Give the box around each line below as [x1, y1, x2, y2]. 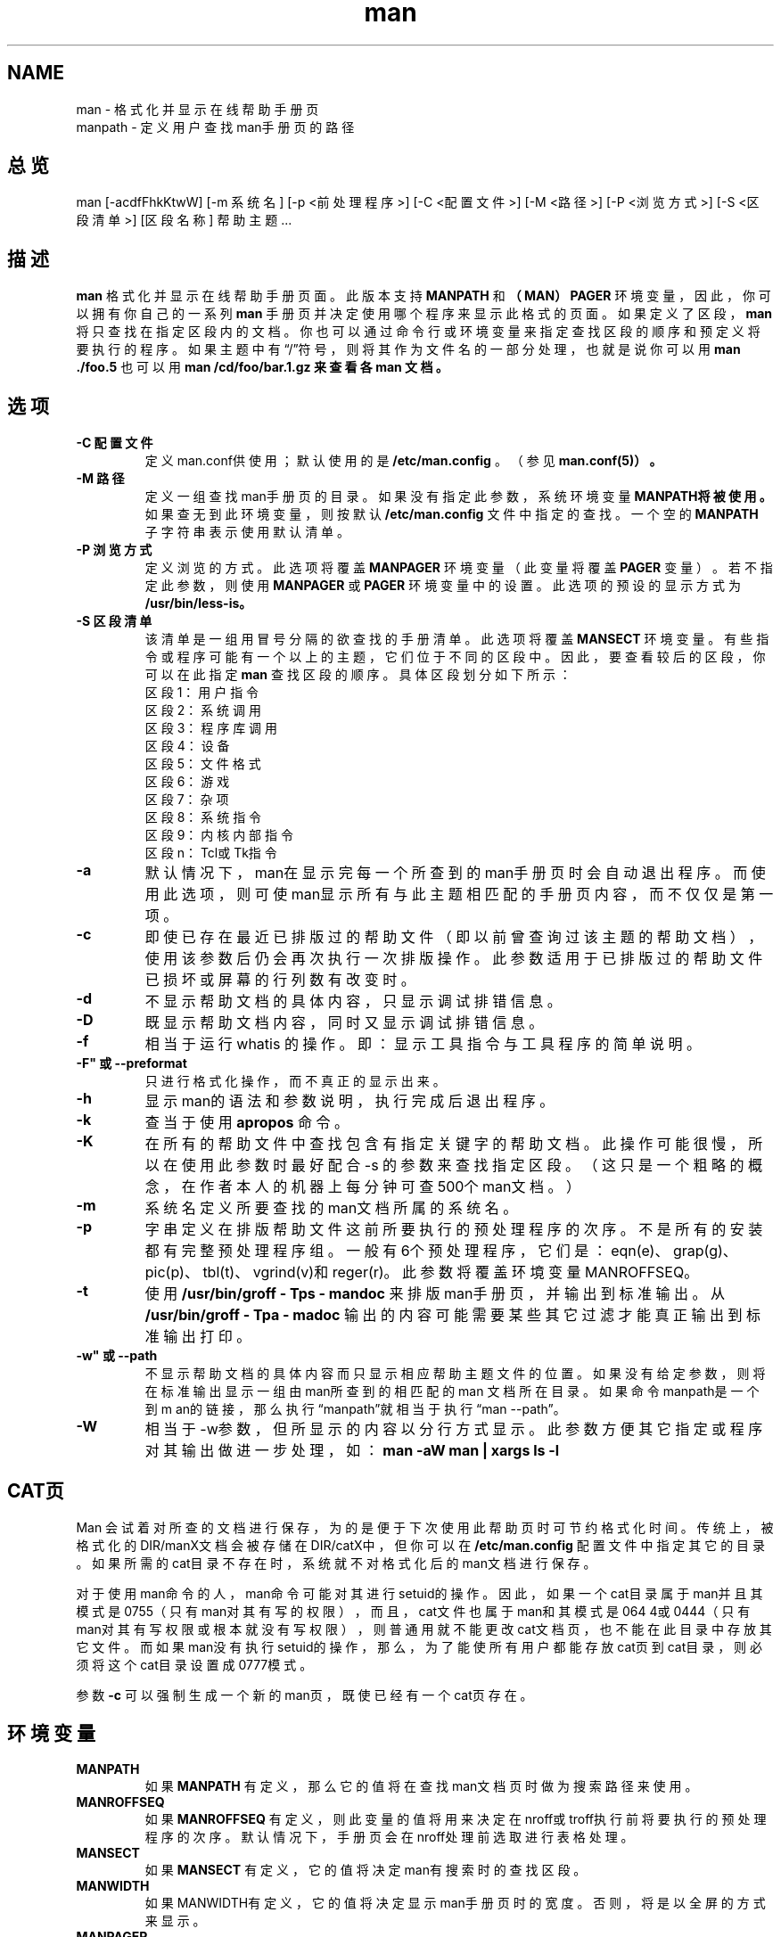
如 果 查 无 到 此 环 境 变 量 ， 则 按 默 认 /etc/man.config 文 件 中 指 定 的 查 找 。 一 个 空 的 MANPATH [144, 506, 759, 522]
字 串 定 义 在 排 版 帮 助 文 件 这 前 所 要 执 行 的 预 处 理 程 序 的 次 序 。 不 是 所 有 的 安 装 [144, 1220, 763, 1239]
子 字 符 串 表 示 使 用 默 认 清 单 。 [144, 524, 350, 540]
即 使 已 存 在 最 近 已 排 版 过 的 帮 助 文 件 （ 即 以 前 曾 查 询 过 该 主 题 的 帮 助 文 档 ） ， [144, 928, 763, 947]
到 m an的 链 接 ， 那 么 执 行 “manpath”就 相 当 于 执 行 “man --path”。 [144, 1401, 566, 1417]
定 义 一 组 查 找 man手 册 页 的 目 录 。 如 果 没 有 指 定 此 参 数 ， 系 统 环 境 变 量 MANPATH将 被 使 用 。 [144, 488, 772, 505]
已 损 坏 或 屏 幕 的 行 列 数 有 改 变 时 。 [144, 971, 415, 989]
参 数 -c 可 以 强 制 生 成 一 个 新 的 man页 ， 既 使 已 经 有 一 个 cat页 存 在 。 [76, 1687, 533, 1703]
